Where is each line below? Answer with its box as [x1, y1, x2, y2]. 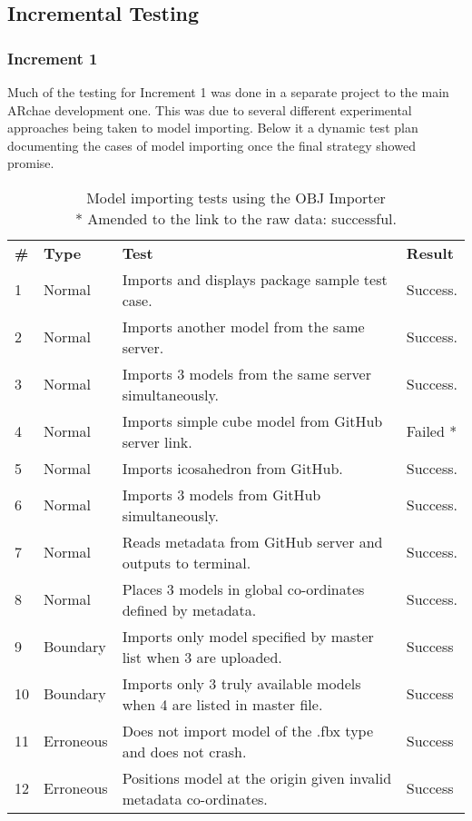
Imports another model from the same [122, 315, 365, 337]
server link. [122, 430, 192, 452]
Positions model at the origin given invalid [122, 767, 392, 788]
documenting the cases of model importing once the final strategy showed [7, 135, 416, 154]
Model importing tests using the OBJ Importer [86, 186, 386, 208]
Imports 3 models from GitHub [122, 483, 321, 505]
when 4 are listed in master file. [122, 693, 323, 715]
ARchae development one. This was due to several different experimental [7, 100, 412, 119]
